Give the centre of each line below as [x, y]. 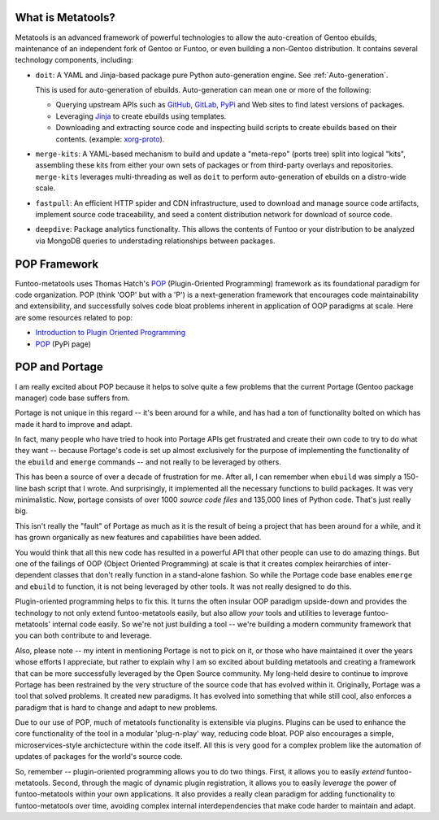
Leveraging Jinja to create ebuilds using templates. [141, 116]
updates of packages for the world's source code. [99, 757]
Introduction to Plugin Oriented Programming [111, 333]
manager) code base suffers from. [72, 398]
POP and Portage [59, 367]
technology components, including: [74, 60]
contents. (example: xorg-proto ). [110, 139]
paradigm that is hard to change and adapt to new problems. [117, 707]
